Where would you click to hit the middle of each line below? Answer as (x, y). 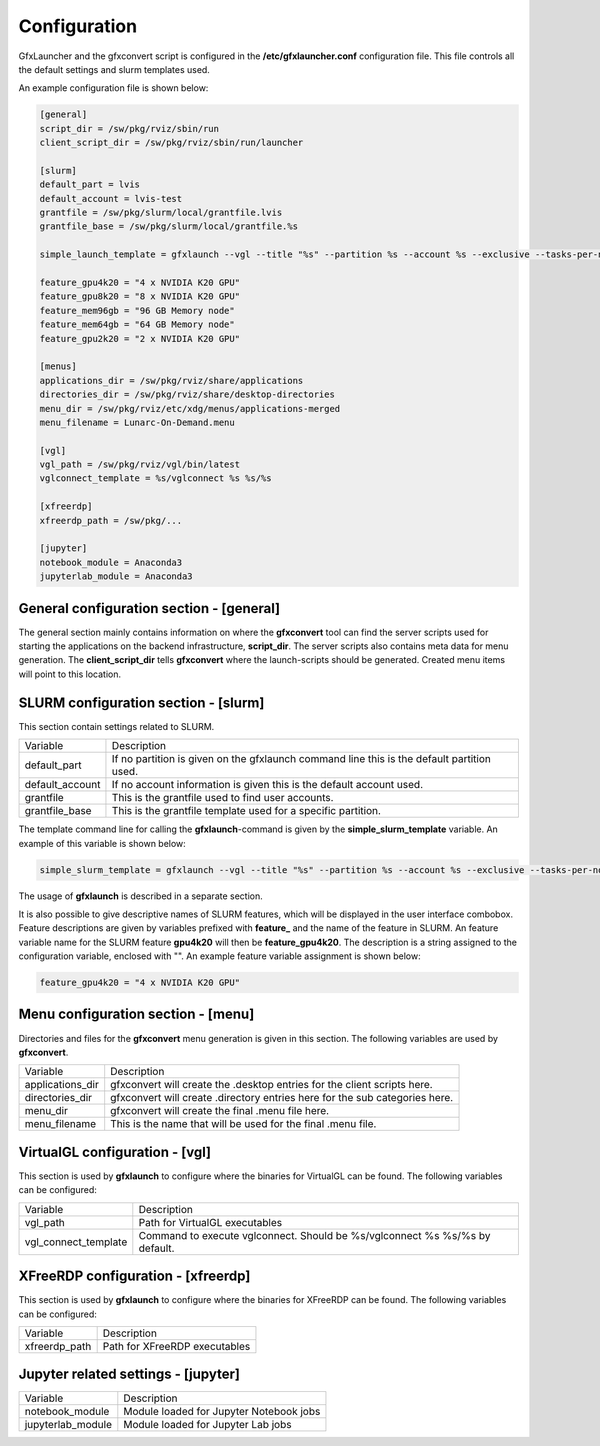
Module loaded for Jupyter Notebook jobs (222, 1412)
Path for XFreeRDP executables (176, 1346)
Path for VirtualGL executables (210, 1222)
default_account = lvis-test (111, 198)
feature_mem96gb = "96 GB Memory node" (137, 310)
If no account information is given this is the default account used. (267, 785)
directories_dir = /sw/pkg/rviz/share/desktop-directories (187, 394)
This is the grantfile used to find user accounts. (222, 798)
